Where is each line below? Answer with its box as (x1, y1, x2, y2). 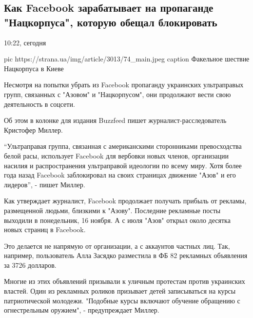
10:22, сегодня (4, 37, 46, 47)
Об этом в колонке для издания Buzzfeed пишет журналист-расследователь (4, 115, 227, 125)
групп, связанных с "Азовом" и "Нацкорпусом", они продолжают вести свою (4, 89, 231, 99)
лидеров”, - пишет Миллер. (4, 179, 85, 189)
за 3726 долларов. (4, 259, 57, 270)
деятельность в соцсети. (4, 99, 75, 109)
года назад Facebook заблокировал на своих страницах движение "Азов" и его (4, 170, 236, 180)
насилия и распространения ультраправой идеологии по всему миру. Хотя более (4, 160, 242, 170)
